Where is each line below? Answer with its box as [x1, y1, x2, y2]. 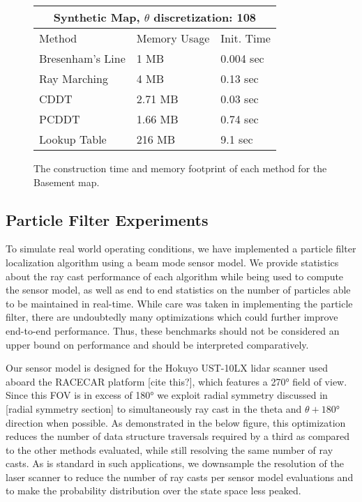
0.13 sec [220, 70, 259, 86]
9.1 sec [220, 131, 253, 147]
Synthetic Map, [53, 9, 140, 25]
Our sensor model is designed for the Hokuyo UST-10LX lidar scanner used [6, 360, 329, 375]
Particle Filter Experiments [6, 208, 209, 230]
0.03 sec [220, 91, 259, 107]
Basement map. [33, 174, 100, 189]
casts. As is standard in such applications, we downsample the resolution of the [6, 456, 344, 471]
